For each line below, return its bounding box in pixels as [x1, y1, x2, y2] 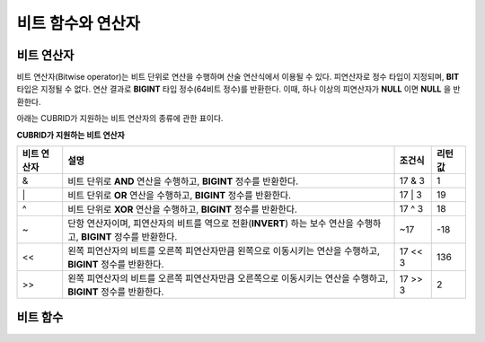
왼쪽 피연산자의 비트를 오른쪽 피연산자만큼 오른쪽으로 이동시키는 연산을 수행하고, [67, 272, 389, 285]
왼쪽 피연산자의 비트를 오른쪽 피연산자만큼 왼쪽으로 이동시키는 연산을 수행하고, [67, 245, 381, 258]
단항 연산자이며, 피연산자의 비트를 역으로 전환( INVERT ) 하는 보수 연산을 [67, 217, 355, 230]
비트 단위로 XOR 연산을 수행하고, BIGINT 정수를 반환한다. [67, 203, 298, 215]
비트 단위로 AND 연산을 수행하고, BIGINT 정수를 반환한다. [67, 175, 299, 188]
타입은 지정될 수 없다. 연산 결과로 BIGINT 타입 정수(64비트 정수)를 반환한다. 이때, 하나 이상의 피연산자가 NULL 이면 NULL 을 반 [16, 83, 461, 94]
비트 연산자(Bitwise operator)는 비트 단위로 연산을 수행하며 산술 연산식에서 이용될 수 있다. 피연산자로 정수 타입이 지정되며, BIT [16, 72, 460, 83]
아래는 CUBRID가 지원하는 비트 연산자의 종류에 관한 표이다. [16, 113, 224, 124]
